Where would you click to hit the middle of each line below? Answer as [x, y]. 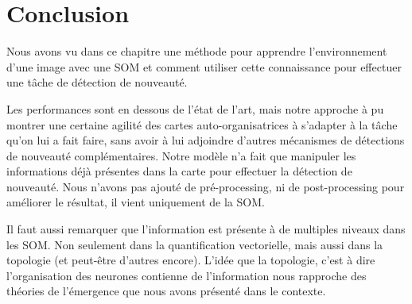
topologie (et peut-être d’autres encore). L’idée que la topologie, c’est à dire [191, 260]
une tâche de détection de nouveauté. [97, 82]
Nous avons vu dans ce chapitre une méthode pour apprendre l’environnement [197, 51]
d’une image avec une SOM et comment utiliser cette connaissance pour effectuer [204, 66]
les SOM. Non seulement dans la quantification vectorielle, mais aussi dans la [195, 244]
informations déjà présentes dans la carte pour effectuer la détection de [179, 171]
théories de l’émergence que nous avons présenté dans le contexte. [166, 291]
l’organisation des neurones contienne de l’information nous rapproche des [187, 275]
